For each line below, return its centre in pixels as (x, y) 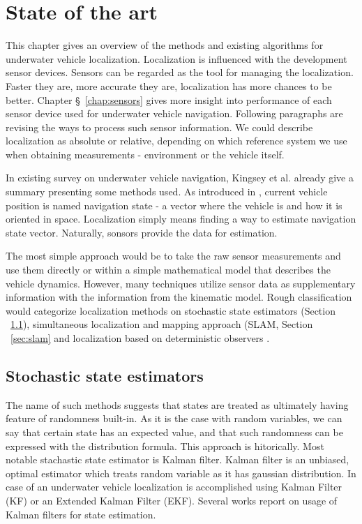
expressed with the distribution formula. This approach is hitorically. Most (165, 446)
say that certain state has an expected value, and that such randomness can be (174, 432)
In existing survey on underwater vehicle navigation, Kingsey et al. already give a (180, 178)
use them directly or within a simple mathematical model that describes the (168, 270)
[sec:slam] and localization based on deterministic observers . (140, 338)
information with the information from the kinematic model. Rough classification (179, 297)
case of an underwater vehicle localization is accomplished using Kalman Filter (174, 487)
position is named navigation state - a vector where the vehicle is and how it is (174, 205)
